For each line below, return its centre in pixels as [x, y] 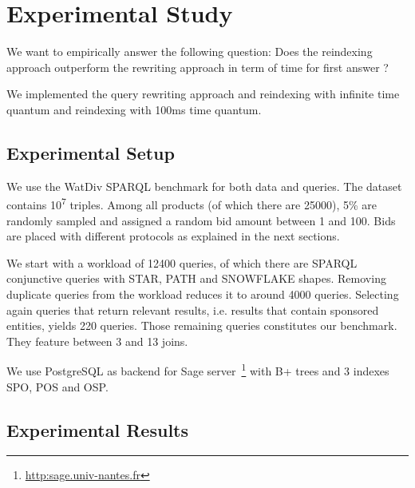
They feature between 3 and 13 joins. [97, 341]
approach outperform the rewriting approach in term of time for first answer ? [198, 67]
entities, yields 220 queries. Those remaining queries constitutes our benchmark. [202, 325]
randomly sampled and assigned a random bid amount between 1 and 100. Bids [201, 220]
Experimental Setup [91, 152]
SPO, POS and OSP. [57, 386]
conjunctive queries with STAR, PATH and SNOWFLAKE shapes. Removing [196, 278]
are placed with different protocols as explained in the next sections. [173, 236]
